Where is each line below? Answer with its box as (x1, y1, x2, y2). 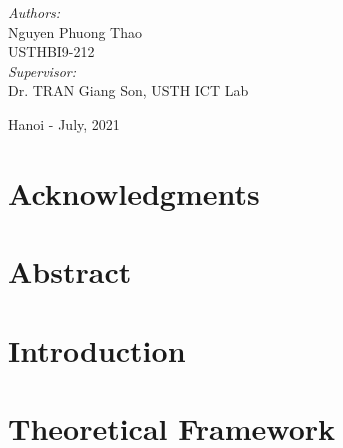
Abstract (8, 251, 132, 292)
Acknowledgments (8, 172, 260, 213)
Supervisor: (8, 60, 76, 81)
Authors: (8, 2, 61, 22)
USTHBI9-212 (8, 41, 95, 62)
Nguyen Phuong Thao (8, 21, 142, 42)
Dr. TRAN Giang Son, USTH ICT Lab (8, 80, 249, 101)
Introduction (8, 329, 186, 370)
